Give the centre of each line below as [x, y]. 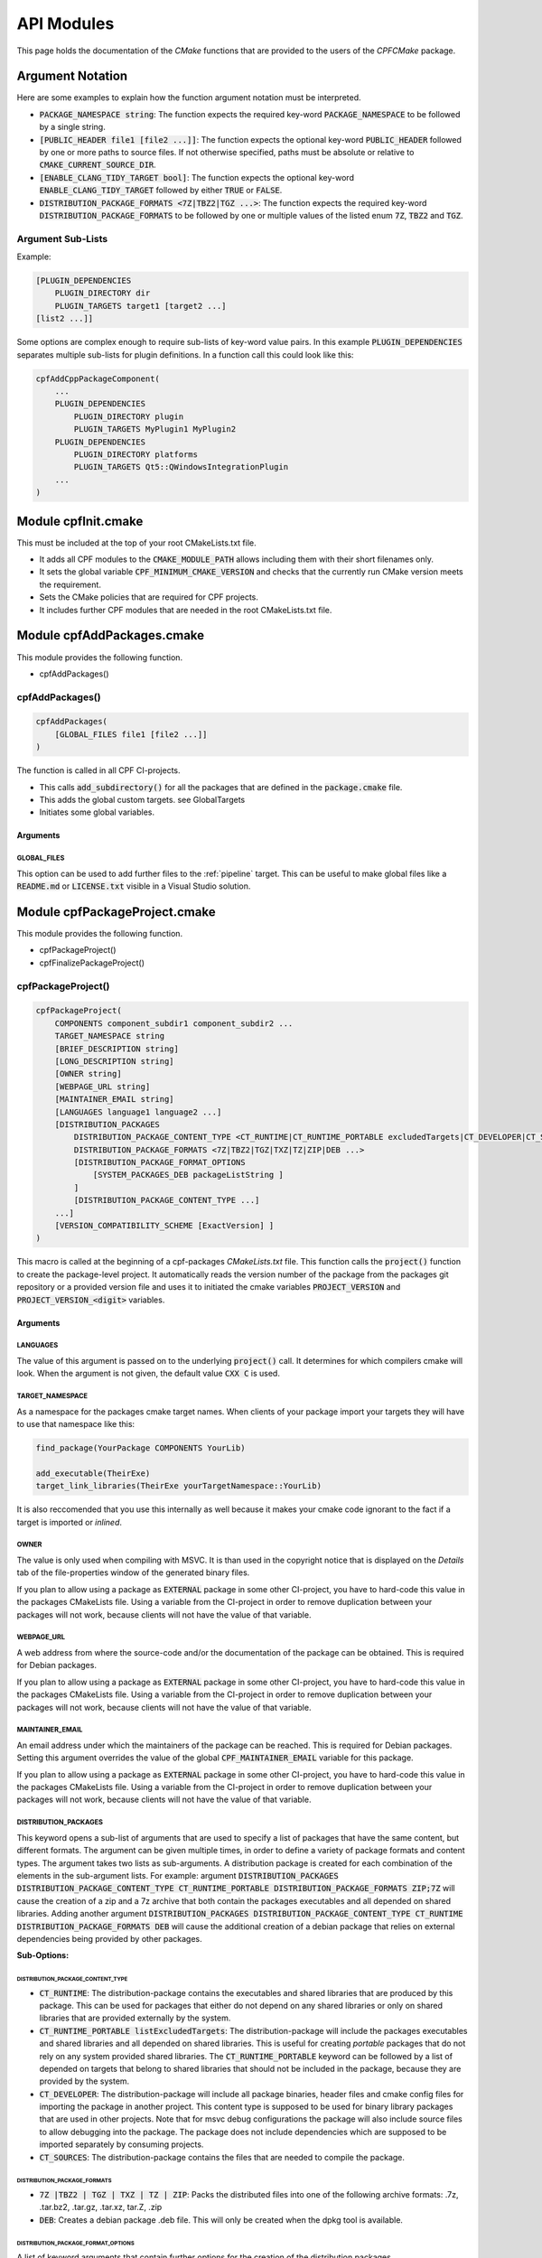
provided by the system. [84, 2081]
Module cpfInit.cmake [80, 521]
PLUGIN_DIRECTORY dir [103, 293]
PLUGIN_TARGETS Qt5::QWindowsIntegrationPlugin [181, 467]
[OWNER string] [88, 1074]
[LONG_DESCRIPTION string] [115, 1061]
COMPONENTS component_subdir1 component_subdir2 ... [174, 1023]
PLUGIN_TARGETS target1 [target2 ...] [140, 306]
